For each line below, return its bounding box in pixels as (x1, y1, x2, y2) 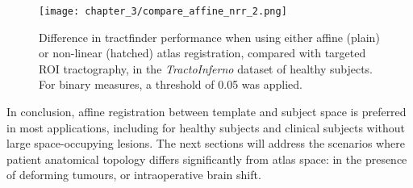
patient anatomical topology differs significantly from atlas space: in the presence (6, 150, 407, 167)
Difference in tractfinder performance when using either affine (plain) (39, 28, 380, 45)
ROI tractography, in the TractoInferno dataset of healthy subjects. (39, 60, 373, 77)
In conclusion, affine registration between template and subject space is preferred (6, 103, 407, 120)
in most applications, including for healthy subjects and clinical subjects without (6, 119, 406, 136)
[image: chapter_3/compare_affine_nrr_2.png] (39, 6, 287, 17)
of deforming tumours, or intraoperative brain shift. (6, 166, 261, 183)
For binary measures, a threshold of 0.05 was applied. (39, 76, 302, 93)
